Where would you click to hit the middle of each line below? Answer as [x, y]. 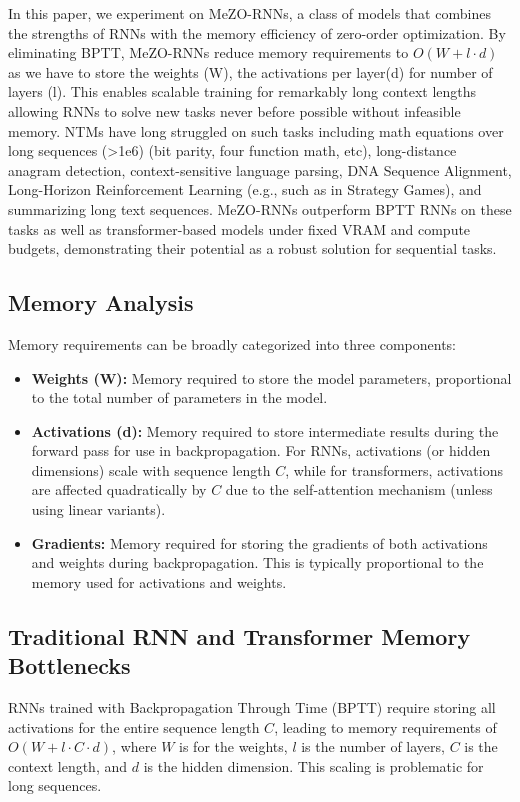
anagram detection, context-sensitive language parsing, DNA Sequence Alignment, [260, 169]
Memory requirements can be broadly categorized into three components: [232, 343]
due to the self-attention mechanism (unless [359, 489]
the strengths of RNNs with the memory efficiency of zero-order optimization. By [257, 32]
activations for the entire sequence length [134, 726]
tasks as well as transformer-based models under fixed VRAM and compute [239, 228]
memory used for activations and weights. [159, 581]
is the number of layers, [373, 746]
